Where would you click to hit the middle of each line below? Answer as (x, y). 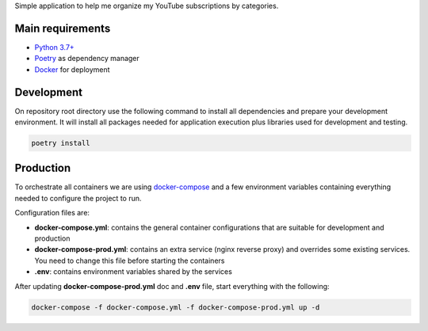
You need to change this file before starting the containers (130, 261)
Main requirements (63, 28)
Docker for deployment (72, 69)
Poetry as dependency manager (87, 59)
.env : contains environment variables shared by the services (134, 272)
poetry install (61, 143)
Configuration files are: (52, 213)
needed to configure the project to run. (78, 198)
